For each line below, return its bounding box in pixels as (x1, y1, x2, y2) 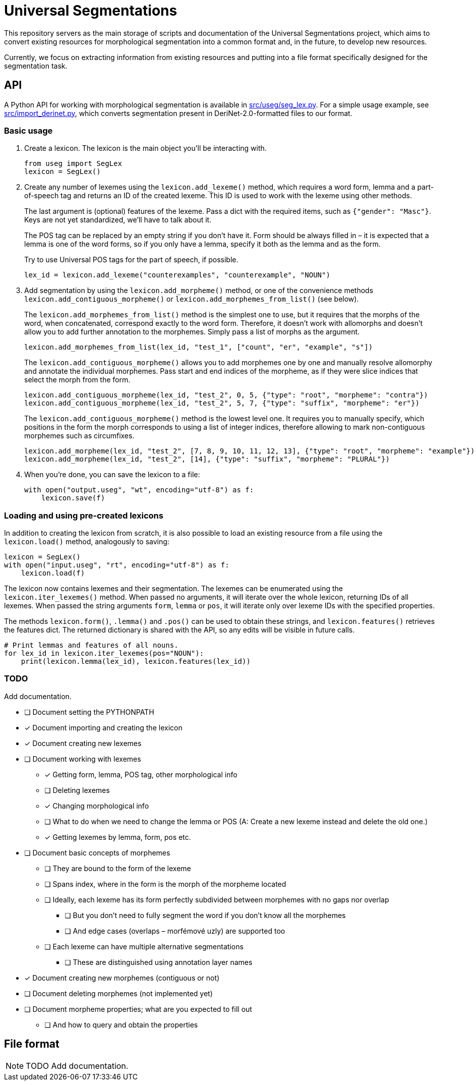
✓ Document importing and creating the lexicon (24, 723, 183, 732)
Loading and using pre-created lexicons (4, 510, 163, 521)
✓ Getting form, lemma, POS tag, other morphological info (44, 770, 237, 779)
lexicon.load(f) (21, 569, 85, 578)
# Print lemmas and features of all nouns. (4, 641, 178, 650)
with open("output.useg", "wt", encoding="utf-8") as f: (24, 486, 254, 494)
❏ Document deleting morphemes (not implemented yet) (24, 989, 213, 998)
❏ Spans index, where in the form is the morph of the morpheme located (44, 879, 286, 888)
